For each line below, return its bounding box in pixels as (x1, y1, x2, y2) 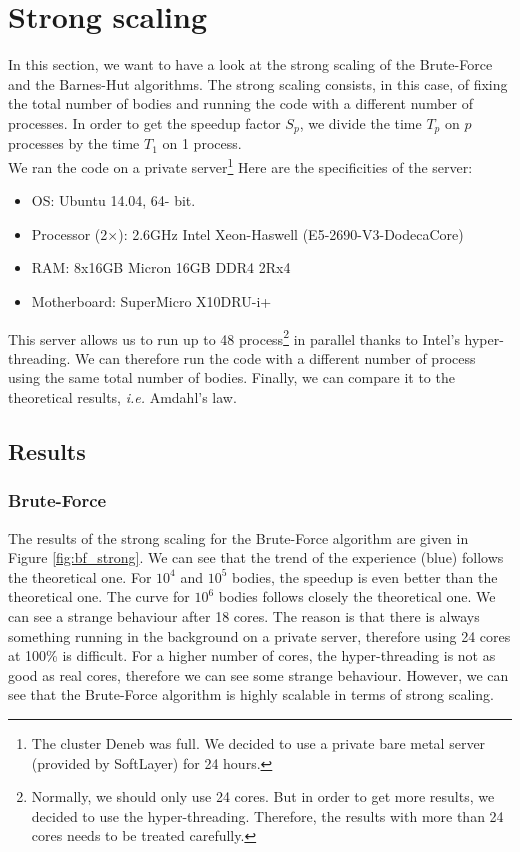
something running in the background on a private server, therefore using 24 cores (8, 625, 511, 646)
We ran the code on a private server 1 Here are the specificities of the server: (8, 153, 473, 177)
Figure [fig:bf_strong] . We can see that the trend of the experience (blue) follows (8, 547, 504, 568)
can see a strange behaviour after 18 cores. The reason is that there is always (8, 605, 480, 626)
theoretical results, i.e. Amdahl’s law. (8, 387, 237, 408)
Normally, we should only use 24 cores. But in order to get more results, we (31, 786, 495, 807)
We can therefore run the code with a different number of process (74, 347, 476, 368)
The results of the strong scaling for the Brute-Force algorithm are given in (8, 527, 469, 548)
